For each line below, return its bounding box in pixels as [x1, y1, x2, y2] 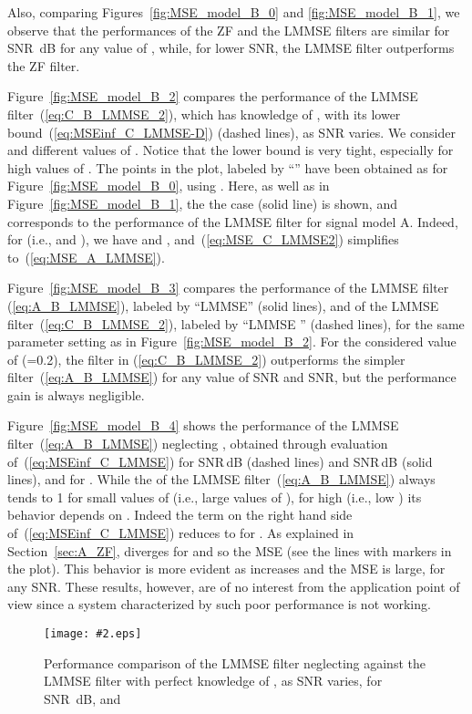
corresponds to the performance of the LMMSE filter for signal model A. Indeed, [7, 212, 458, 231]
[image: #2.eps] [44, 627, 142, 640]
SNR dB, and [44, 688, 121, 708]
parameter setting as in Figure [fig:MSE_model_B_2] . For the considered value [7, 332, 457, 351]
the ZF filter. [7, 56, 80, 75]
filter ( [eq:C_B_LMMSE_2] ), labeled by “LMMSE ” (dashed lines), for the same [7, 314, 465, 333]
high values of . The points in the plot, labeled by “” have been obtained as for [7, 158, 448, 177]
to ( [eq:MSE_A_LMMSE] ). [7, 247, 165, 266]
